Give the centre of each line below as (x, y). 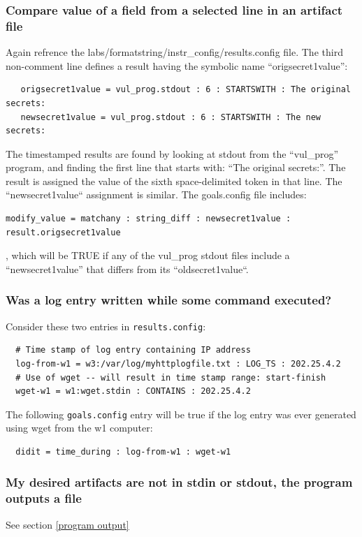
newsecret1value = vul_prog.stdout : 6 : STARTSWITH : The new (171, 117)
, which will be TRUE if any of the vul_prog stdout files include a (148, 255)
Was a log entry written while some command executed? (169, 300)
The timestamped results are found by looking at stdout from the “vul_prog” (172, 153)
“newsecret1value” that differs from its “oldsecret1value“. (127, 268)
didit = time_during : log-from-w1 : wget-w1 (123, 451)
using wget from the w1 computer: (79, 428)
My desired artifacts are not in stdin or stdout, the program (179, 482)
